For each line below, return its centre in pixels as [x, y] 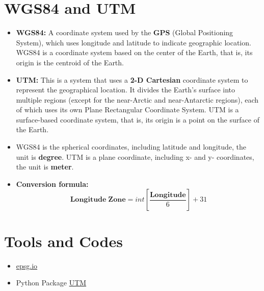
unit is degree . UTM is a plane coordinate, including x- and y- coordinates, [135, 156]
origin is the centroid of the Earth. [70, 62]
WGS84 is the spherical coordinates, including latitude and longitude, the [131, 147]
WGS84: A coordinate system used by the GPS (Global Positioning [125, 32]
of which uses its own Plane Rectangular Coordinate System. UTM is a [127, 110]
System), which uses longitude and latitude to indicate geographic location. [134, 42]
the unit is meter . [45, 167]
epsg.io [27, 265]
